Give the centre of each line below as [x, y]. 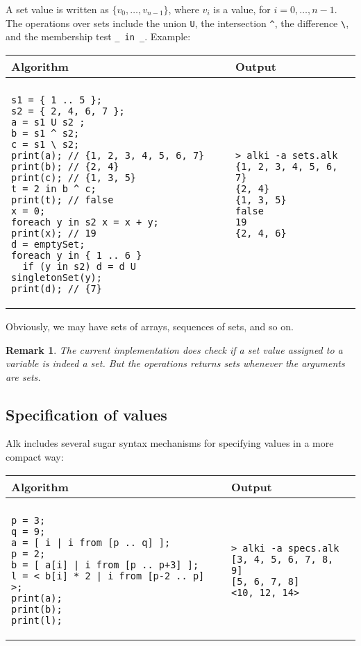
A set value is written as [57, 9]
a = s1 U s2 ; [48, 122]
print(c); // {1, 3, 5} [74, 177]
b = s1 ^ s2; [45, 133]
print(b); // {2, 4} [65, 166]
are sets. [23, 376]
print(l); [37, 620]
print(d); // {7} [57, 288]
